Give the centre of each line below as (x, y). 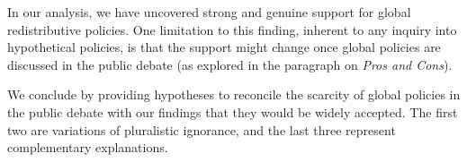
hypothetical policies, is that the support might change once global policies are (224, 47)
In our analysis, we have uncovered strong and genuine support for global (209, 12)
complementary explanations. (88, 147)
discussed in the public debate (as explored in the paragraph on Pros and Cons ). (230, 64)
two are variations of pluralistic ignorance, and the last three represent (202, 129)
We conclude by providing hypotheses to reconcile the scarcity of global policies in (234, 94)
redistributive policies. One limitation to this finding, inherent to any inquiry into (232, 29)
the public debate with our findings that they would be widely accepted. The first (233, 111)
